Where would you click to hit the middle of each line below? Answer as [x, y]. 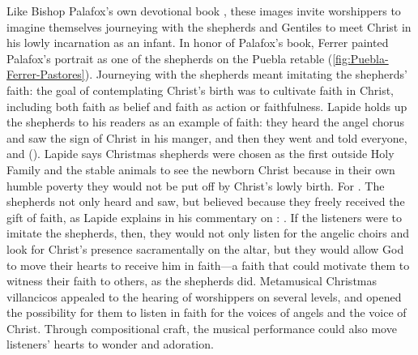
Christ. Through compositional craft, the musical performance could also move [202, 328]
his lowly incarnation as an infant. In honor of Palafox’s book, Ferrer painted [198, 43]
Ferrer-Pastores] [46, 74]
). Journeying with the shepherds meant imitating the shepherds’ [246, 74]
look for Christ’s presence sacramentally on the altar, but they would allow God [205, 248]
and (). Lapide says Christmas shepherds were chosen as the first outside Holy [200, 154]
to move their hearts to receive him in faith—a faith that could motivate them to [208, 265]
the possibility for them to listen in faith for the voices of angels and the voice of [207, 312]
